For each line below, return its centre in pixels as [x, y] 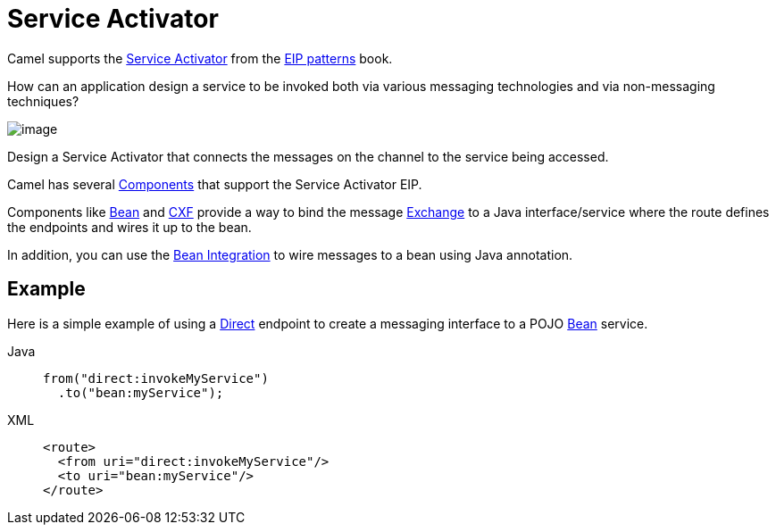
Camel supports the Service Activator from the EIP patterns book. [200, 58]
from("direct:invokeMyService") [156, 378]
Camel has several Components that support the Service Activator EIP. [215, 184]
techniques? [43, 101]
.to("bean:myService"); [141, 392]
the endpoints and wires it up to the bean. [129, 227]
